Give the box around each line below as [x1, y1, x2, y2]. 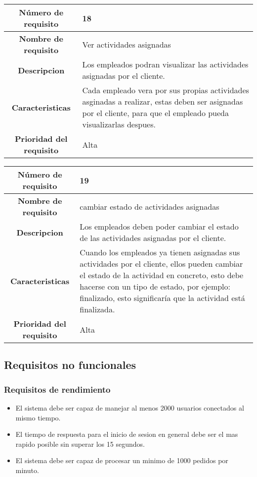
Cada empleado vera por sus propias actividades [82, 84, 249, 96]
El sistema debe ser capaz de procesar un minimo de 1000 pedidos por [15, 455, 228, 466]
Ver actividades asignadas [82, 38, 171, 50]
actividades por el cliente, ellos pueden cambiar [80, 258, 243, 269]
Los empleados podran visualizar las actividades [82, 59, 249, 70]
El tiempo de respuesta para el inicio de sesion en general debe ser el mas [15, 429, 238, 439]
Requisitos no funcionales [4, 357, 136, 372]
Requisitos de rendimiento [4, 383, 111, 395]
